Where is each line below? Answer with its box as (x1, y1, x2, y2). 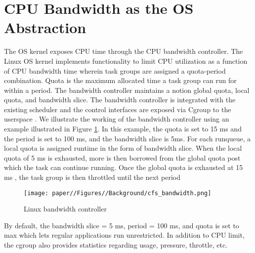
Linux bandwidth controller (24, 204, 107, 214)
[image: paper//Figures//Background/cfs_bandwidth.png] (24, 189, 212, 197)
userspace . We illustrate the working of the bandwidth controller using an (4, 114, 229, 124)
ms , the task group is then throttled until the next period (4, 172, 180, 182)
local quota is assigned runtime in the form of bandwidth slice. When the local (4, 143, 242, 153)
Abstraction (4, 17, 86, 38)
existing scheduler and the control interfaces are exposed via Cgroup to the (4, 104, 231, 114)
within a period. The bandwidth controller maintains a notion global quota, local (4, 84, 250, 95)
